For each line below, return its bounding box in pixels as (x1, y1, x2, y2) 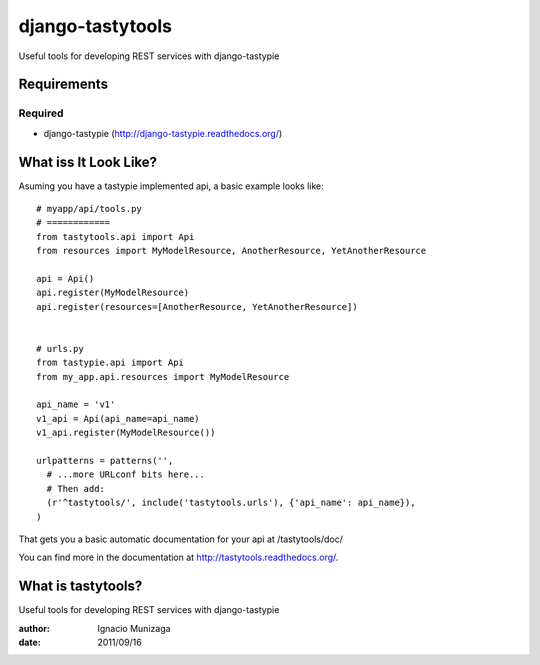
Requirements (18, 76, 109, 93)
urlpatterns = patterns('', (36, 455, 174, 467)
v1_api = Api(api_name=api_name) (36, 413, 200, 424)
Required (18, 106, 64, 120)
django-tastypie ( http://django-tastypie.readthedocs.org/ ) (43, 127, 283, 139)
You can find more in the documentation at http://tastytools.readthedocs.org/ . (18, 551, 339, 564)
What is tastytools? (18, 578, 143, 595)
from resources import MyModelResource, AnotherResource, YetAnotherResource (36, 245, 427, 257)
